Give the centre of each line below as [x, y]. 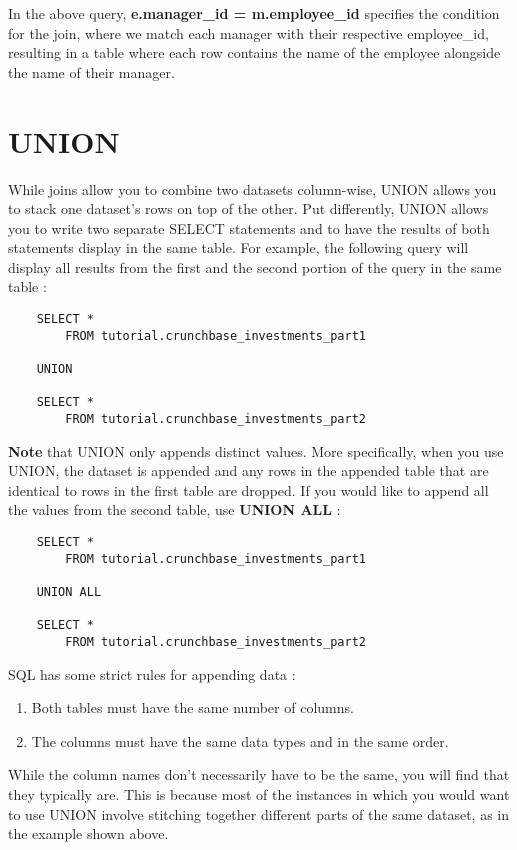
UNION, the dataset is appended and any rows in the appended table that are [248, 470]
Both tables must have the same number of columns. [192, 707]
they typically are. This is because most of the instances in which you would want [259, 794]
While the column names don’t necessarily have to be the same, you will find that [259, 774]
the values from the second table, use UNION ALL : [174, 509]
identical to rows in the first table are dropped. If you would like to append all [248, 489]
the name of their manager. [91, 71]
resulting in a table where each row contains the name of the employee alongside [254, 52]
